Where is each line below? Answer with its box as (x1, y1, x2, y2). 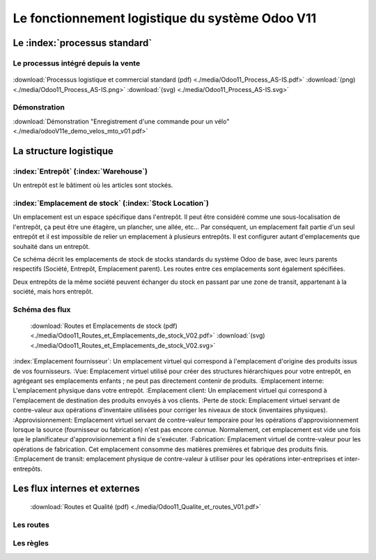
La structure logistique (13, 145, 114, 157)
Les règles (13, 538, 49, 548)
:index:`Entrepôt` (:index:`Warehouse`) (13, 166, 148, 176)
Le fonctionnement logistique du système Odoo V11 (13, 10, 317, 26)
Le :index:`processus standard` (13, 37, 152, 49)
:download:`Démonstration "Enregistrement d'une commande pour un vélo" (13, 117, 230, 126)
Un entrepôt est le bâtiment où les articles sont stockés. (13, 181, 173, 190)
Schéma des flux (13, 304, 71, 314)
